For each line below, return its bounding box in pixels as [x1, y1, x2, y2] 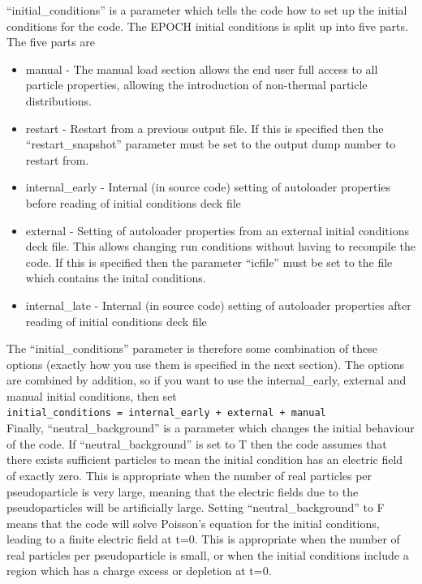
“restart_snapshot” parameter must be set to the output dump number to [25, 135, 396, 152]
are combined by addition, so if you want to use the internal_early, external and [6, 371, 407, 389]
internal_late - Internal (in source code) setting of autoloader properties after [25, 296, 411, 313]
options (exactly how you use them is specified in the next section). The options [6, 355, 405, 372]
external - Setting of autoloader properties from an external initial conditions [25, 221, 409, 238]
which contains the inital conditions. [25, 269, 206, 286]
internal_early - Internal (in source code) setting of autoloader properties [25, 178, 391, 195]
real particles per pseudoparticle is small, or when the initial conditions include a [6, 546, 409, 563]
